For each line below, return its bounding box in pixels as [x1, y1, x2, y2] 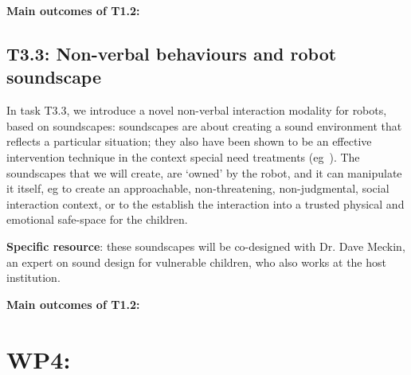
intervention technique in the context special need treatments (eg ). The [6, 148, 360, 165]
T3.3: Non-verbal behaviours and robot [6, 41, 337, 65]
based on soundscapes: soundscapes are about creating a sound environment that [6, 117, 402, 134]
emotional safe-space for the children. [6, 211, 188, 228]
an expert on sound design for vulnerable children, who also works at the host [6, 253, 386, 270]
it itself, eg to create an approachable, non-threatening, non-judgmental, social [6, 180, 389, 197]
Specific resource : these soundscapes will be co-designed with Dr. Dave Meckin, [6, 237, 405, 254]
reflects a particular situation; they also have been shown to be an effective [6, 133, 372, 150]
